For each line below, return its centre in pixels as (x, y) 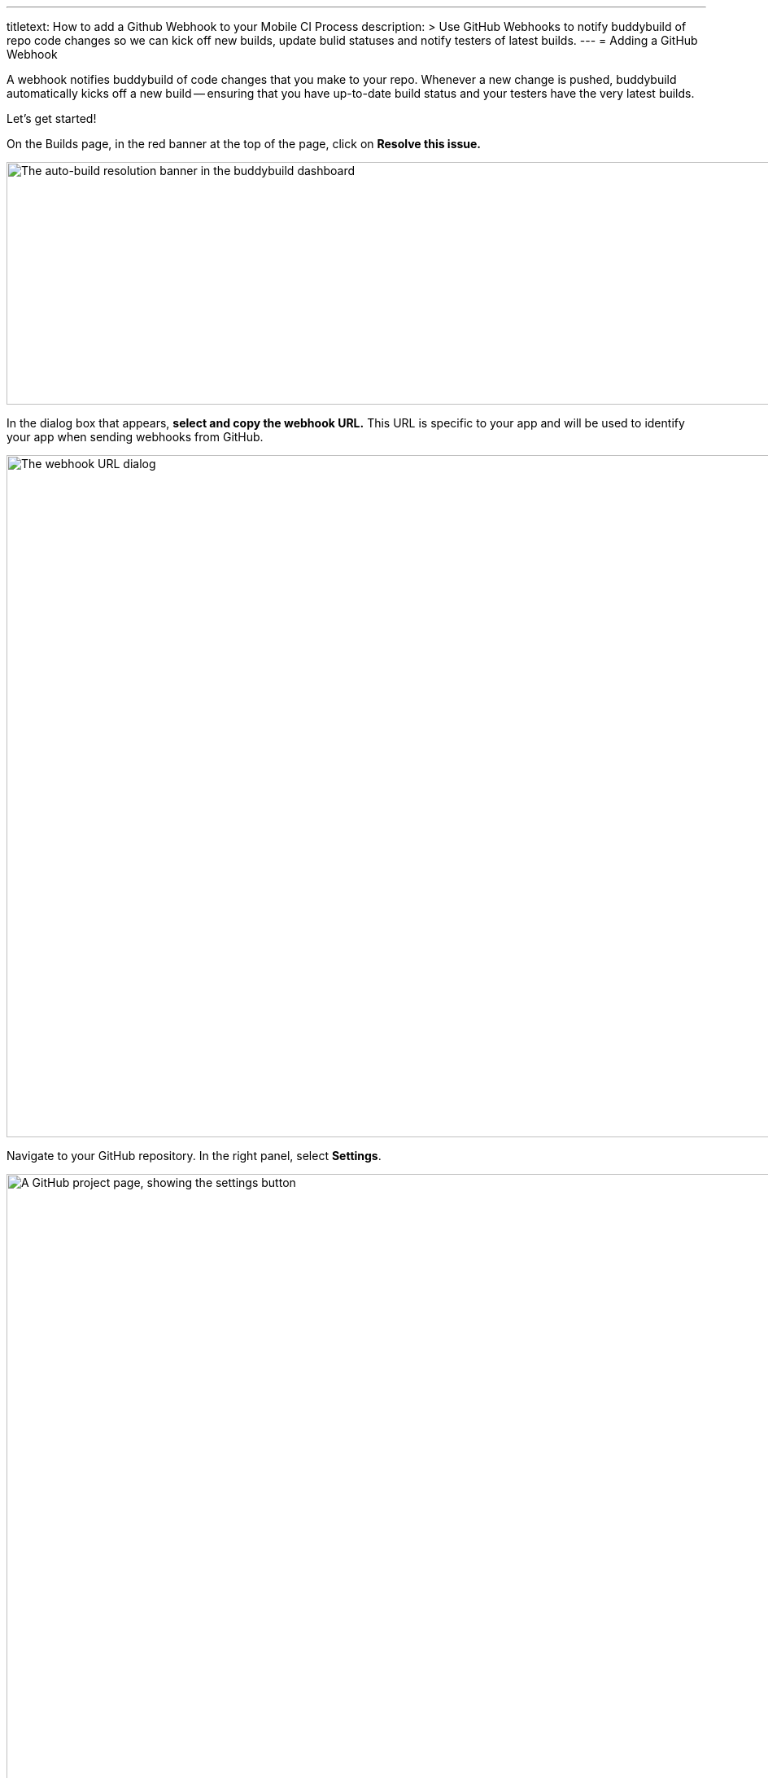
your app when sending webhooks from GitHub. (135, 437)
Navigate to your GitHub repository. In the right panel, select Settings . (194, 1156)
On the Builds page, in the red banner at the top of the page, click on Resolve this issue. (244, 144)
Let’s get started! (52, 118)
